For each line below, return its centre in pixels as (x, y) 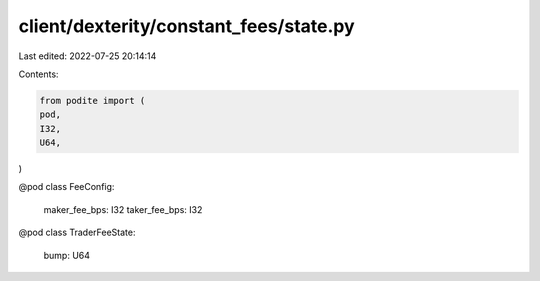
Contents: (38, 74)
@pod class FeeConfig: (66, 187)
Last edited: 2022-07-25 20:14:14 (87, 56)
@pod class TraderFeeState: (77, 232)
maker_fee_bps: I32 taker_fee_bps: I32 (123, 209)
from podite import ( (92, 100)
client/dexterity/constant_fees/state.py (186, 26)
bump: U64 (66, 255)
